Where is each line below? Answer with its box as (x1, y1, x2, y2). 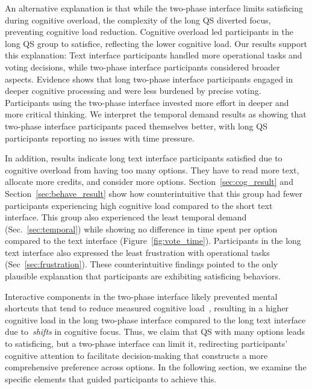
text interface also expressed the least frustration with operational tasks (5, 246, 270, 258)
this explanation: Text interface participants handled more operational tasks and (5, 49, 302, 61)
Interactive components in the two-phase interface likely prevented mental (5, 290, 278, 302)
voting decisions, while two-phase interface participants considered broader (5, 60, 280, 73)
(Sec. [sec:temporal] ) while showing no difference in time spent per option (5, 222, 278, 235)
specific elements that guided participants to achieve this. (5, 372, 217, 385)
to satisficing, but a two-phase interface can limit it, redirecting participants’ (5, 337, 288, 350)
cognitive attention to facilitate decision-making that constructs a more (5, 349, 268, 361)
